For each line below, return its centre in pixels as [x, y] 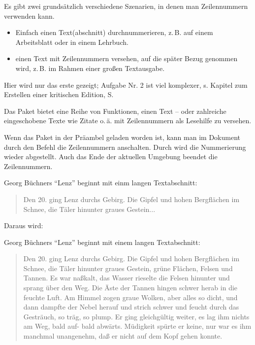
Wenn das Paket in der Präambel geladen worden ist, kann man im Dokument [122, 137]
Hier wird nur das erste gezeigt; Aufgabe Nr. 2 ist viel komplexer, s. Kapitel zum [126, 85]
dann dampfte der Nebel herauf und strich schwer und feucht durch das [131, 307]
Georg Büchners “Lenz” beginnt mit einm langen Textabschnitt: [101, 183]
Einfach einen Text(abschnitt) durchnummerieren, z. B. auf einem [114, 32]
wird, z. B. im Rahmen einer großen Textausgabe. [90, 68]
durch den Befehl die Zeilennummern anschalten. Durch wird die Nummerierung [125, 147]
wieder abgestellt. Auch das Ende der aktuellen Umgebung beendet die [111, 156]
